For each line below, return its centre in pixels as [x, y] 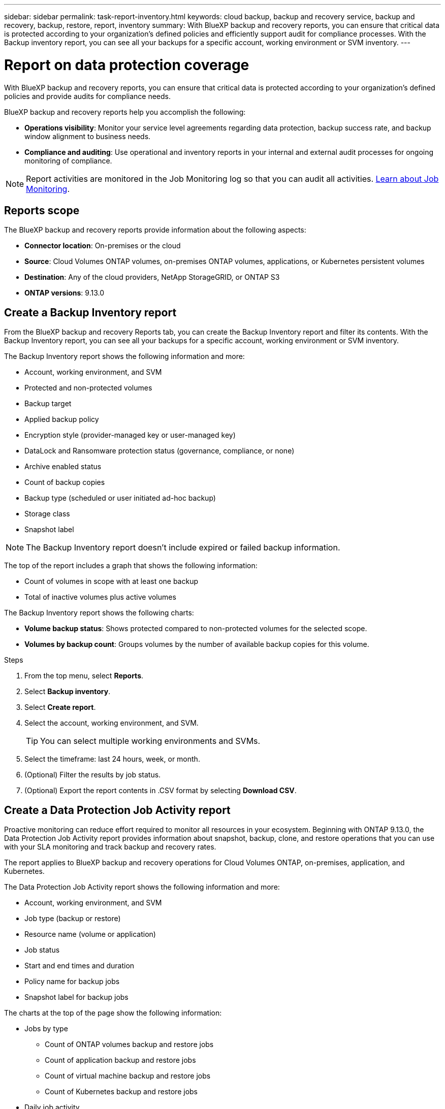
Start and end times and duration [80, 966]
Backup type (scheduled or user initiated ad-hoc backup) [120, 498]
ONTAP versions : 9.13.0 [65, 293]
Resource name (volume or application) [90, 934]
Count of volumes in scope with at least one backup [112, 581]
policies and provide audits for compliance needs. [88, 96]
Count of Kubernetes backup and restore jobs [121, 1092]
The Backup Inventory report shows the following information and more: [124, 356]
